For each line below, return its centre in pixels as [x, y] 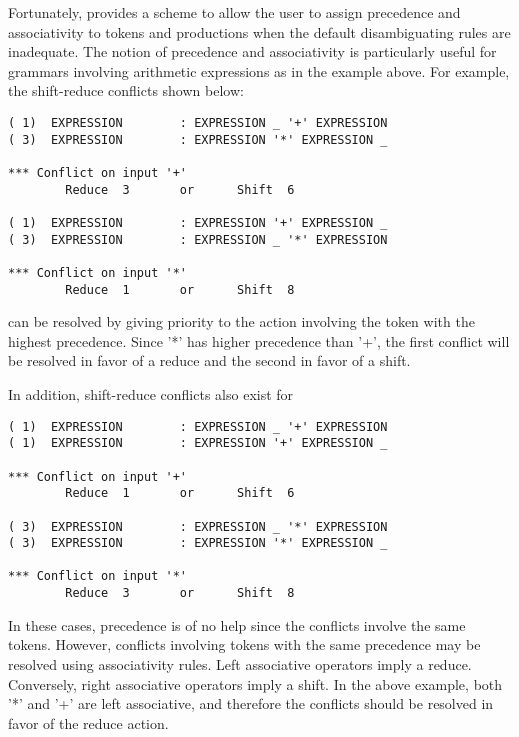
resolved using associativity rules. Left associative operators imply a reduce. [240, 663]
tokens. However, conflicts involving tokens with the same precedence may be [244, 644]
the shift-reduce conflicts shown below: [126, 90]
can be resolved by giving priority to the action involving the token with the [241, 321]
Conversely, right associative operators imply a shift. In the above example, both [255, 683]
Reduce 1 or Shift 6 [180, 493]
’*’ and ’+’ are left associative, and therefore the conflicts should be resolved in [251, 703]
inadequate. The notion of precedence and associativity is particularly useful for [252, 51]
